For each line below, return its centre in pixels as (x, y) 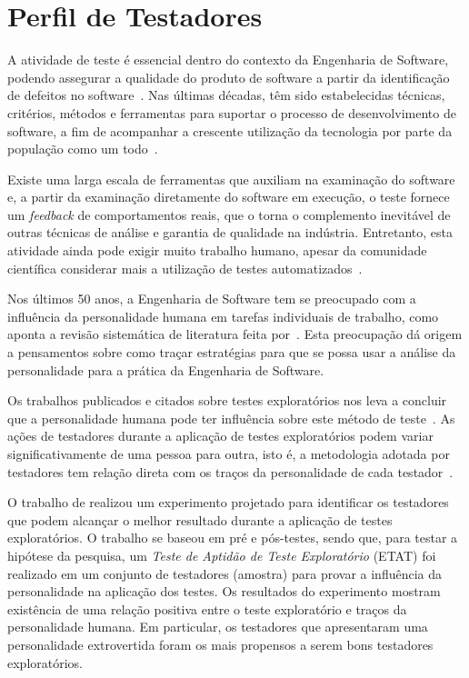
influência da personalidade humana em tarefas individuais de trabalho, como (223, 316)
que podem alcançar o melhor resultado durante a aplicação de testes (200, 519)
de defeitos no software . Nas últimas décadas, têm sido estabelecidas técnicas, (226, 95)
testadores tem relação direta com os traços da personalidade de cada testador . (230, 471)
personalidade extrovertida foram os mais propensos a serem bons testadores (220, 644)
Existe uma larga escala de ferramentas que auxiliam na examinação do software (231, 179)
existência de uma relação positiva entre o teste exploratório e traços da (207, 608)
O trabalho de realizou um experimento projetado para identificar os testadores (228, 502)
